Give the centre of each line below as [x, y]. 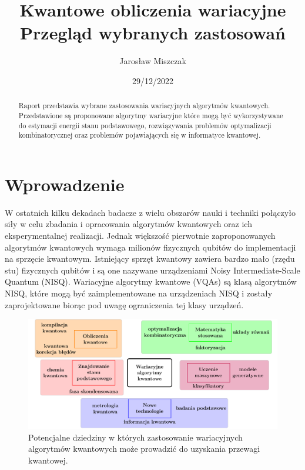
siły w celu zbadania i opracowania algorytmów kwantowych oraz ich [128, 224]
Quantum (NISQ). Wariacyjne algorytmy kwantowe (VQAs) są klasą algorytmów [151, 281]
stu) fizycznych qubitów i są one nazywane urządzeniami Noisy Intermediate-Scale [152, 270]
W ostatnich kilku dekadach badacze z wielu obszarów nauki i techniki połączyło [150, 212]
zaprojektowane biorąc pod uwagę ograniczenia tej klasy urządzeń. [124, 304]
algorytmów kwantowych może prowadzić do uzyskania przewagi [144, 449]
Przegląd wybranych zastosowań [153, 33]
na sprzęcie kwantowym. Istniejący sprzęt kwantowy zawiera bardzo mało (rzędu [150, 259]
